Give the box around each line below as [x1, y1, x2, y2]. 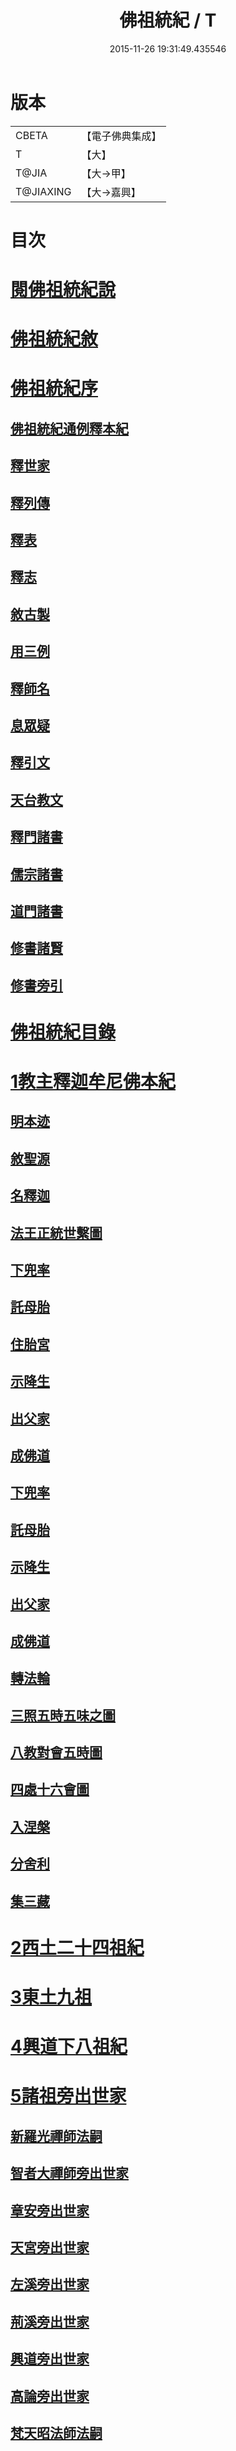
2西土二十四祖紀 [10, 1936, 145, 1959]
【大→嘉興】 [81, 185, 142, 199]
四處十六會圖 [10, 1781, 90, 1798]
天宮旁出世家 [10, 2239, 90, 2256]
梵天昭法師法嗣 [10, 2424, 103, 2441]
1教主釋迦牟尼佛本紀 [10, 1071, 177, 1093]
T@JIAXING [15, 184, 72, 198]
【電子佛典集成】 [81, 129, 162, 143]
